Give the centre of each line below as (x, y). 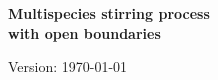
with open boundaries (84, 32)
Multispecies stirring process (109, 13)
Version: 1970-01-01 (68, 66)
